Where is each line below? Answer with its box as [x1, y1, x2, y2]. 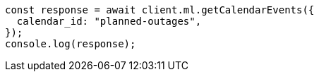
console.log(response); [5, 38, 136, 49]
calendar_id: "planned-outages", [16, 16, 202, 27]
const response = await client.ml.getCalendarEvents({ [5, 4, 315, 16]
